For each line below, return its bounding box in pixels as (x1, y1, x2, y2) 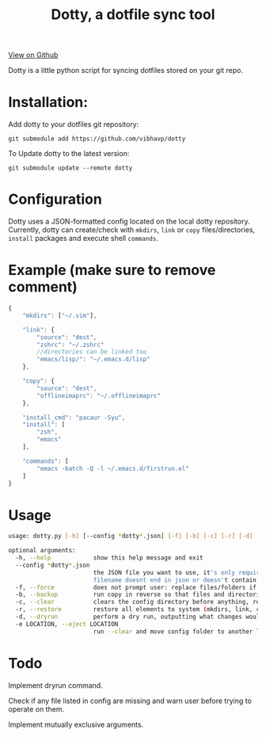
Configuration (8, 190, 103, 208)
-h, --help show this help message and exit (15, 554, 203, 562)
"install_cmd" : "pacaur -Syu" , (22, 414, 126, 422)
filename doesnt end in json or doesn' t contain (93, 576, 257, 584)
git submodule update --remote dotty (8, 164, 133, 172)
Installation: (8, 94, 89, 112)
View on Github (8, 50, 59, 60)
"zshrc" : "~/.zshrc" (36, 341, 104, 349)
